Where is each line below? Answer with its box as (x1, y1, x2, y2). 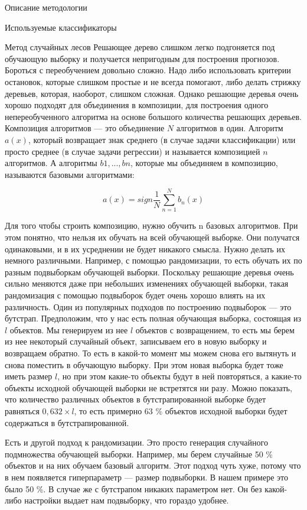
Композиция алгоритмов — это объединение (5, 122, 165, 134)
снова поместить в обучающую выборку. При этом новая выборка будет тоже (5, 358, 283, 371)
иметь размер (5, 370, 53, 382)
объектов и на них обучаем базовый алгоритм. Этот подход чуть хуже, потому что (5, 459, 301, 472)
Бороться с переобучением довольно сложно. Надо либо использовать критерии (5, 64, 291, 76)
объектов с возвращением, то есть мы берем (135, 323, 295, 336)
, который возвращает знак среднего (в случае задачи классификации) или (28, 133, 296, 145)
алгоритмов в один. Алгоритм (176, 122, 283, 134)
